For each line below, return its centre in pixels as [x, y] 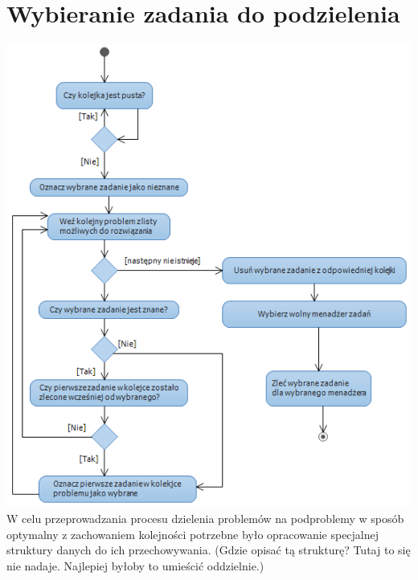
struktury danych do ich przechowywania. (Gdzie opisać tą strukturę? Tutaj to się [209, 550]
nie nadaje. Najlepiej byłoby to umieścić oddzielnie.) [135, 566]
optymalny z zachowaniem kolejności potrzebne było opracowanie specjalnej [193, 534]
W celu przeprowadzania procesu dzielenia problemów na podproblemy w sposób [205, 519]
